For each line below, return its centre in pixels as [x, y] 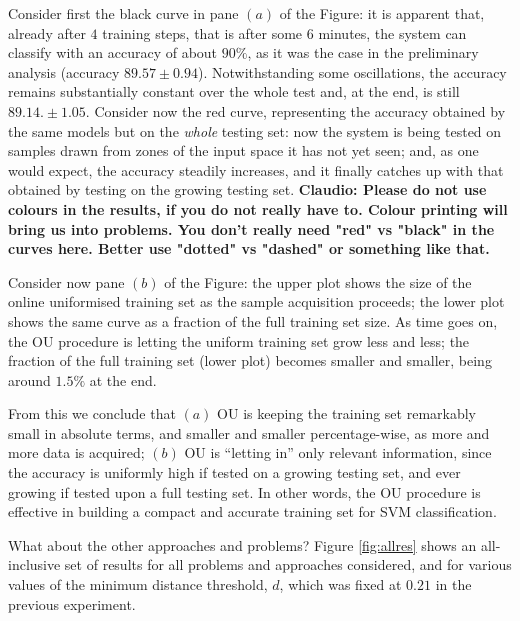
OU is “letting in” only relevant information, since [338, 452]
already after [47, 32]
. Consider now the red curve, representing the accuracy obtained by [295, 110]
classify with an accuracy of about [113, 52]
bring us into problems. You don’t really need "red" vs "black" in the [251, 228]
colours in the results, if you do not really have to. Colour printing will [258, 208]
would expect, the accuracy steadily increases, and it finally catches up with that [256, 169]
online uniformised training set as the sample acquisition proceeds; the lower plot [256, 301]
